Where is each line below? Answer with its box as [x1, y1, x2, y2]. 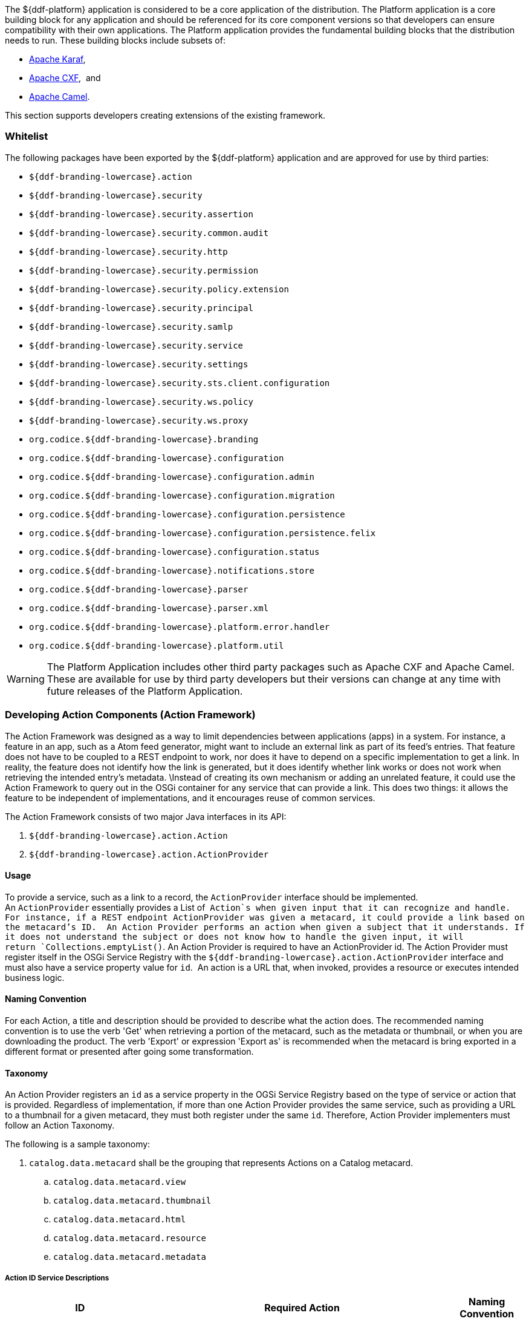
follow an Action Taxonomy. [5, 1120, 115, 1131]
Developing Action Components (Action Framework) [5, 709, 256, 721]
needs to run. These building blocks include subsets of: [5, 35, 226, 45]
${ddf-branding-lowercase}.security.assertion [29, 209, 253, 219]
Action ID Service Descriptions [5, 1273, 109, 1282]
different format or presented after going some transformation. [5, 1046, 254, 1057]
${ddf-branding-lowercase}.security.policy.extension [29, 284, 289, 294]
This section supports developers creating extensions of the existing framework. [5, 110, 326, 120]
